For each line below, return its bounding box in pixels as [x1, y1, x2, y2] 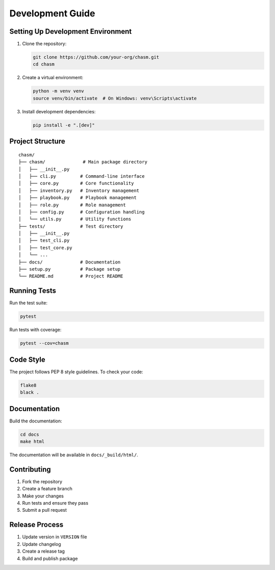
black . [20, 390, 39, 395]
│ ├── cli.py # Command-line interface [18, 173, 145, 179]
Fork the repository [22, 478, 63, 485]
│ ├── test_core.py [18, 245, 72, 250]
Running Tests [9, 287, 56, 295]
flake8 [20, 382, 37, 388]
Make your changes [22, 493, 64, 499]
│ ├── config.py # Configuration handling [18, 209, 145, 215]
